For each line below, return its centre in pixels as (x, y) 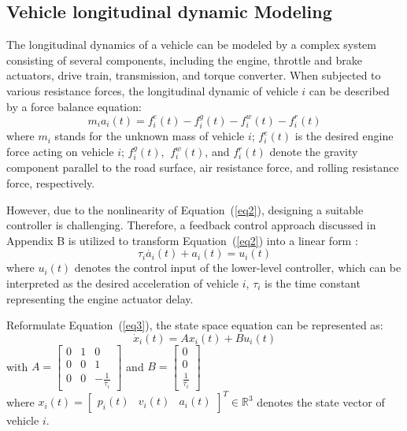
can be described (349, 90)
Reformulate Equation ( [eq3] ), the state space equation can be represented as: (195, 325)
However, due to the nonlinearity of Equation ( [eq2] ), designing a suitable (185, 209)
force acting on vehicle (60, 151)
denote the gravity (314, 151)
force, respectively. (51, 183)
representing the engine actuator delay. (100, 298)
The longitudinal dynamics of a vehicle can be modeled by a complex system (191, 45)
